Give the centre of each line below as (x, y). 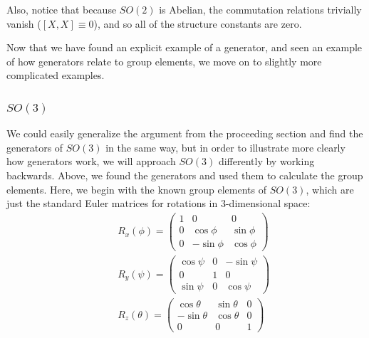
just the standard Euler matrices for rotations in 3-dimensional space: (158, 203)
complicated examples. (56, 75)
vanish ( (24, 23)
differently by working (266, 161)
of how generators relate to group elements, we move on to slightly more (164, 61)
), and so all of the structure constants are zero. (198, 23)
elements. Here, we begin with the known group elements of (136, 189)
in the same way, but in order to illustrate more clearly (225, 147)
